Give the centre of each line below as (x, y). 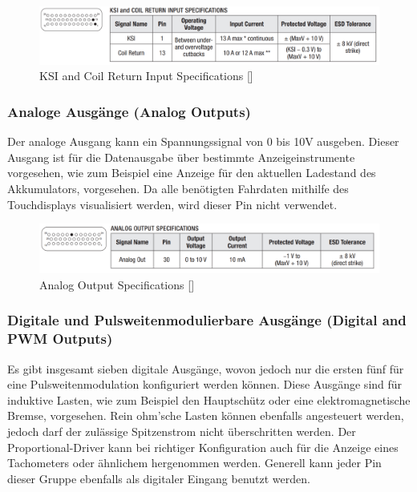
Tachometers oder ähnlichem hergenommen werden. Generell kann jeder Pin (194, 463)
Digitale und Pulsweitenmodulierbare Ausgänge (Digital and (207, 320)
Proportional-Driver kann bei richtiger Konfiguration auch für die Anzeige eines (203, 447)
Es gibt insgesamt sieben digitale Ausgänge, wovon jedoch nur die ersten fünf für (206, 368)
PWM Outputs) (60, 339)
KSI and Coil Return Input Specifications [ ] (146, 76)
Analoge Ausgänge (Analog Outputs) (129, 111)
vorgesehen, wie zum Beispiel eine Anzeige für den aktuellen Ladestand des (192, 173)
